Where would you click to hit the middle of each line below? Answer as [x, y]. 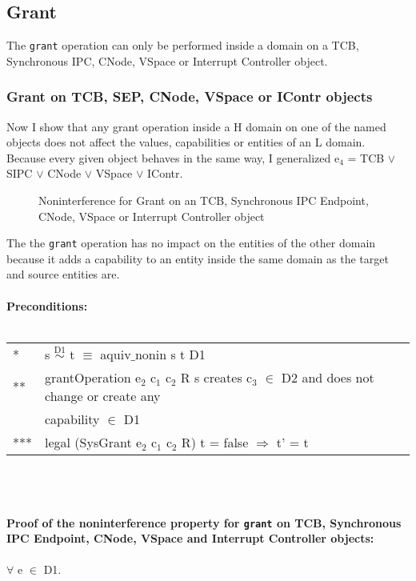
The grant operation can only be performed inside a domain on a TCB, [183, 45]
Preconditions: [47, 305]
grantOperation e [93, 377]
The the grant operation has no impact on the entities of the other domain [191, 243]
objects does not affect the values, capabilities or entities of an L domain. [186, 142]
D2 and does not [328, 377]
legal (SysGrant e [94, 442]
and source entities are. [63, 274]
